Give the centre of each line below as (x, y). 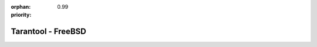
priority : (21, 15)
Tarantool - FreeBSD (48, 32)
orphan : (21, 7)
